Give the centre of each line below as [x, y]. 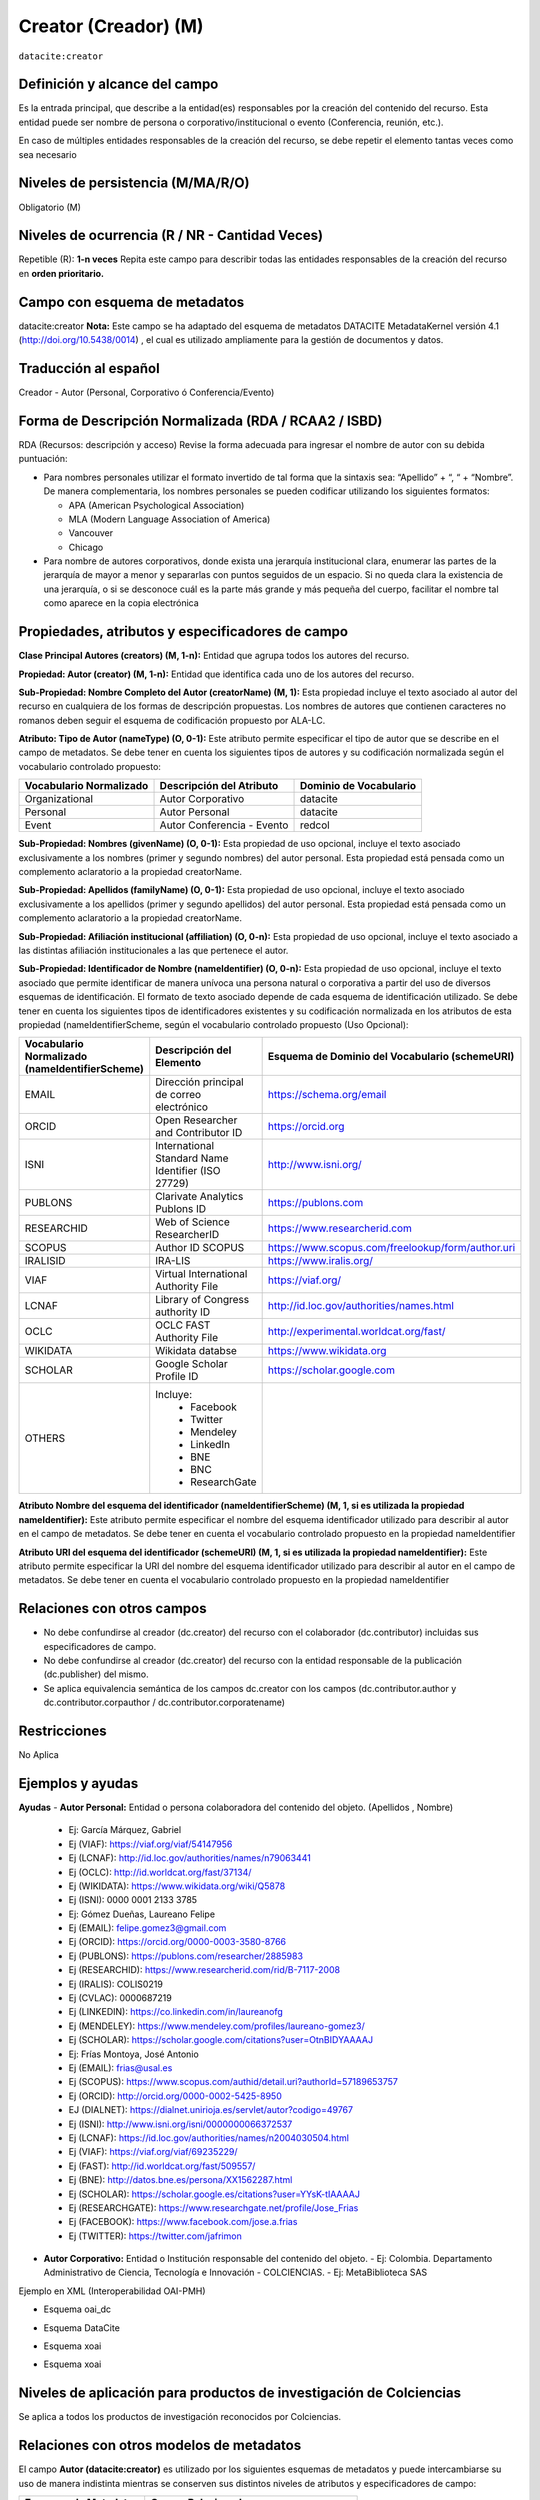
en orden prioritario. [61, 273]
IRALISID [45, 1261]
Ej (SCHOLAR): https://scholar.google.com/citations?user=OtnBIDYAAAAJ [221, 2040]
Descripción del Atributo [219, 786]
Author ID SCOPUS [200, 1248]
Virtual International [201, 1274]
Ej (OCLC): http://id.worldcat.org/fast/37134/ [160, 1872]
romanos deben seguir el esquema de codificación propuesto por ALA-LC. [172, 720]
